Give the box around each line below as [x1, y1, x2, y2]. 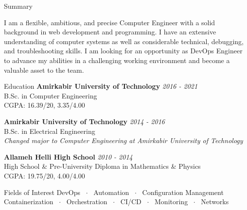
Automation [93, 187, 129, 197]
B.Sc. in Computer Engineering [4, 90, 97, 100]
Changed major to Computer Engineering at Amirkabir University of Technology [4, 135, 243, 145]
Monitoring [155, 196, 188, 207]
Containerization [4, 196, 53, 207]
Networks [201, 196, 229, 207]
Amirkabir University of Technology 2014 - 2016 [4, 116, 165, 126]
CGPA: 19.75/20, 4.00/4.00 [4, 170, 85, 180]
